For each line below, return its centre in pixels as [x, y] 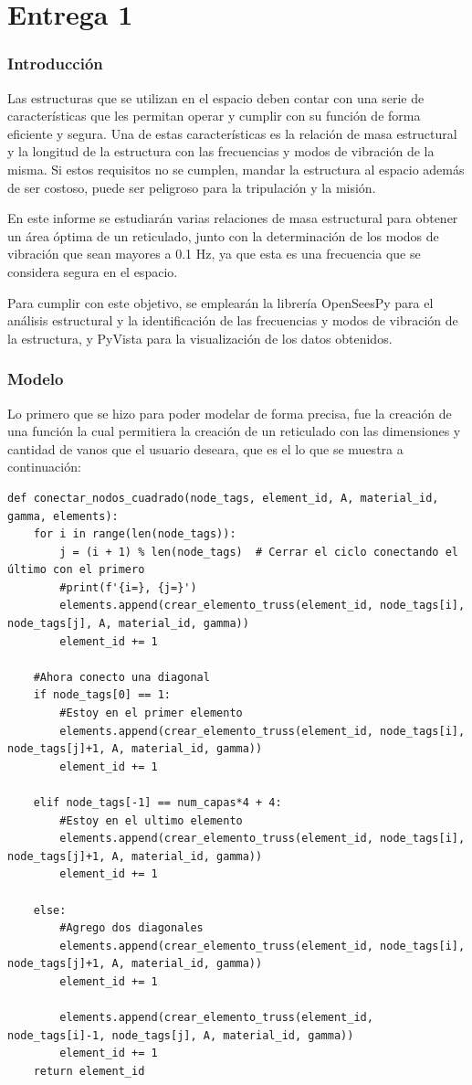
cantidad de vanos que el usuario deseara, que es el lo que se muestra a [205, 448]
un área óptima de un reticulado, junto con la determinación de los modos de [223, 235]
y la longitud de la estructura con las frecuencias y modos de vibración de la [221, 151]
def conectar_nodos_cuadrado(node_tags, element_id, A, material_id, [223, 498]
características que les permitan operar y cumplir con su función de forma [214, 116]
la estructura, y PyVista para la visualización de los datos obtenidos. [200, 338]
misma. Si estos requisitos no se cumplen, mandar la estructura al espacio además [236, 169]
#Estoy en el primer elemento [151, 713]
